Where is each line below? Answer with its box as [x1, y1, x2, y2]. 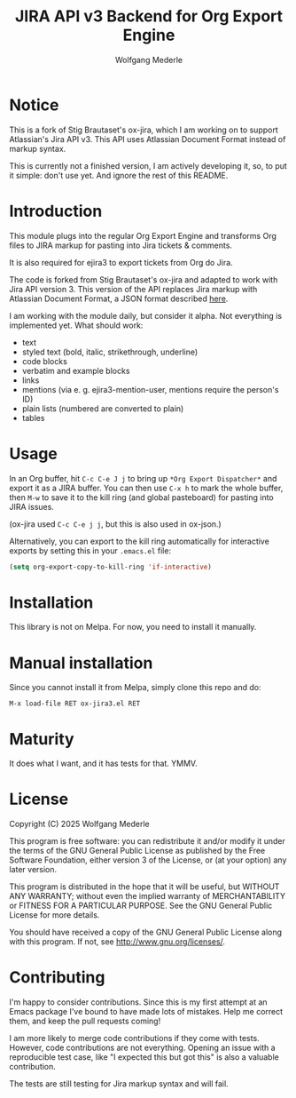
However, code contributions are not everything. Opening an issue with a [9, 1042, 277, 1054]
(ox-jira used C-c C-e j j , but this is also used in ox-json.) [9, 518, 222, 529]
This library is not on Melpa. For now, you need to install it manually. [9, 622, 257, 633]
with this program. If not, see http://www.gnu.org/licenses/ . [9, 936, 226, 947]
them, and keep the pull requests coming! [9, 1015, 161, 1027]
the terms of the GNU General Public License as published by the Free [9, 846, 266, 856]
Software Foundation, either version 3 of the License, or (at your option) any [9, 855, 287, 865]
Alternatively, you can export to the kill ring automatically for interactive [9, 536, 270, 546]
